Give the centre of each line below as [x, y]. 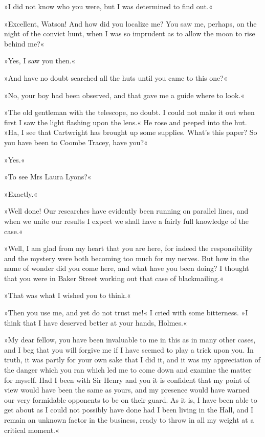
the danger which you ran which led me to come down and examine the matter [128, 370]
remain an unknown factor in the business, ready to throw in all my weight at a [129, 420]
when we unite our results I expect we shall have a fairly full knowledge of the [126, 221]
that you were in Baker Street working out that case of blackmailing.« [114, 278]
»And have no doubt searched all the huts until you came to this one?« [116, 77]
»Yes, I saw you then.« [40, 61]
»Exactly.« [21, 193]
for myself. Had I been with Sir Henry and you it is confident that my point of [127, 379]
